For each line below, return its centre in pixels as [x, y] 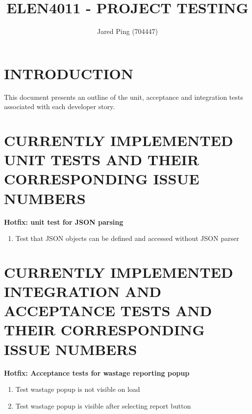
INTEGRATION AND [83, 291]
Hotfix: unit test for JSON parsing [64, 222]
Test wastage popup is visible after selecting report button [103, 405]
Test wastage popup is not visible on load [78, 389]
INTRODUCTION [69, 73]
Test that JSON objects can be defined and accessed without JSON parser [127, 238]
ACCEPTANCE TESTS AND [108, 310]
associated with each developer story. [60, 106]
